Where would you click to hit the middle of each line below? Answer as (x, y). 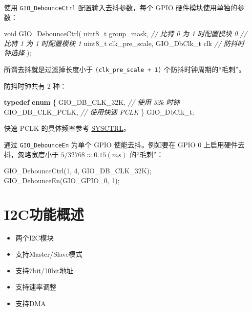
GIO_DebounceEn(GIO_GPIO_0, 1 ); (62, 180)
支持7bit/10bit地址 (44, 270)
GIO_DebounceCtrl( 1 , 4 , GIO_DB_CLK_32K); (78, 171)
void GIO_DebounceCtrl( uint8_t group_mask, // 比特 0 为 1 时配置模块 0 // (126, 34)
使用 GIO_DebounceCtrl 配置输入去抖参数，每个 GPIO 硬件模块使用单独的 (121, 7)
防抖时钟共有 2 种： (35, 85)
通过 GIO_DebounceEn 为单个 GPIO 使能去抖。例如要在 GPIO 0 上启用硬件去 (124, 145)
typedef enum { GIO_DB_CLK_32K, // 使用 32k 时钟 (92, 102)
